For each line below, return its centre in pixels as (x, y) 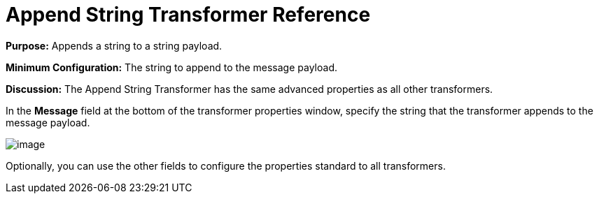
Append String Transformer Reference (188, 15)
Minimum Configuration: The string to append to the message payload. (171, 67)
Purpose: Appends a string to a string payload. (114, 45)
